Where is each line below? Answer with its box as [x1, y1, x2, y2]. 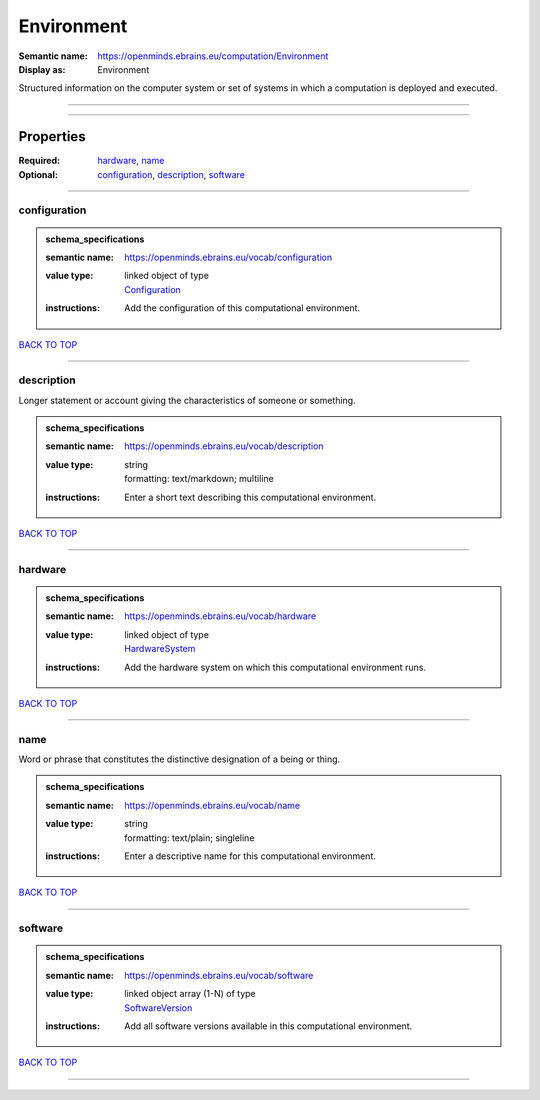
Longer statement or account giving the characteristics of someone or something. [18, 394, 356, 406]
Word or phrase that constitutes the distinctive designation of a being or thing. [18, 753, 341, 765]
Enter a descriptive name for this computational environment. [124, 850, 377, 862]
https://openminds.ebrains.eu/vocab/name [124, 799, 300, 811]
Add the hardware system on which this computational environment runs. [124, 661, 427, 673]
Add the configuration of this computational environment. [124, 302, 360, 314]
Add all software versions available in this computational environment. [124, 1020, 413, 1032]
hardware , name [97, 155, 165, 167]
